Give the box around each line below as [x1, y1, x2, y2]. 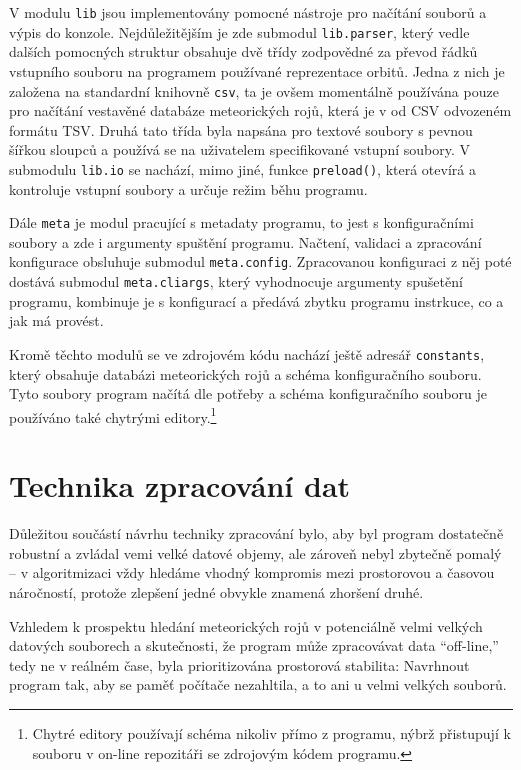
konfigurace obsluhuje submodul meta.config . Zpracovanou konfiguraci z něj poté [9, 251, 512, 272]
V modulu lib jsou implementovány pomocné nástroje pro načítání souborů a [9, 2, 487, 22]
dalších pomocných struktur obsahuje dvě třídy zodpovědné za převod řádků [9, 41, 478, 62]
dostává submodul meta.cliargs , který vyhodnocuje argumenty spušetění [9, 271, 463, 292]
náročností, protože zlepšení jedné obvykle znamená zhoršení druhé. [9, 581, 424, 602]
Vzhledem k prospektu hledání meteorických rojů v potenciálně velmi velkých [9, 615, 483, 636]
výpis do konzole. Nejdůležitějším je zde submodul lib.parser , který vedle [9, 21, 470, 42]
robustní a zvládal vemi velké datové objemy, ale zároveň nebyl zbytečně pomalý [9, 542, 502, 563]
